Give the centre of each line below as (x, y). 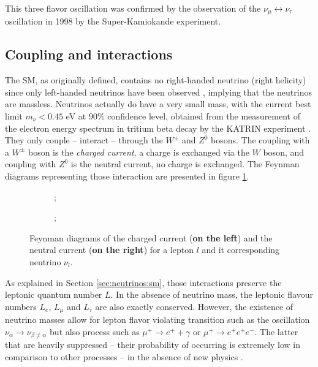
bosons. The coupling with (260, 140)
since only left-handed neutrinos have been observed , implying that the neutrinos (158, 92)
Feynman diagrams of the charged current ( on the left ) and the (151, 237)
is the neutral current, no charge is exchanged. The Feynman (185, 164)
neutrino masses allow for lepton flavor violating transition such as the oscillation (157, 320)
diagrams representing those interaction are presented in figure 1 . (127, 176)
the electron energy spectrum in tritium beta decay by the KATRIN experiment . (158, 128)
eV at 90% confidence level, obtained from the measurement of (183, 116)
